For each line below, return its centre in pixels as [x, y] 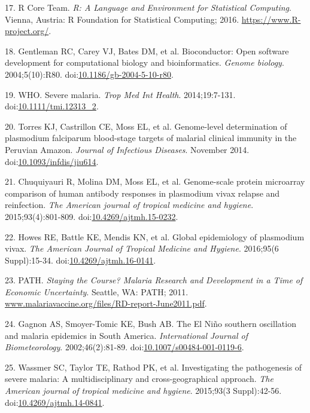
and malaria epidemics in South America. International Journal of [127, 335]
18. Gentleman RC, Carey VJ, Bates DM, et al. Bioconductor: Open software [147, 51]
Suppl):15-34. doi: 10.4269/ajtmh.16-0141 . [80, 260]
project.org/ [27, 31]
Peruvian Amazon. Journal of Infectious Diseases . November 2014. [127, 149]
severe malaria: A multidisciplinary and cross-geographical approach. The [139, 379]
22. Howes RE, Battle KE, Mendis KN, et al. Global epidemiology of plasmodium [155, 236]
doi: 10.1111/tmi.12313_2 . [52, 106]
